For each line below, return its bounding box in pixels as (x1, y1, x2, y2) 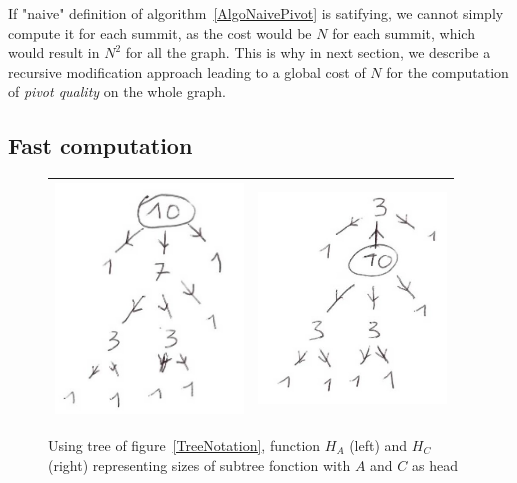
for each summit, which (332, 22, 475, 43)
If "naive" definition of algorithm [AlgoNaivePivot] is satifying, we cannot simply (8, 3, 504, 23)
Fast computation (8, 130, 193, 161)
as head (412, 454, 458, 475)
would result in (8, 42, 100, 63)
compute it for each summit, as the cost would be (8, 22, 312, 43)
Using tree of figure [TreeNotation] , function (48, 434, 321, 455)
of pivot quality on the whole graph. (8, 81, 226, 102)
